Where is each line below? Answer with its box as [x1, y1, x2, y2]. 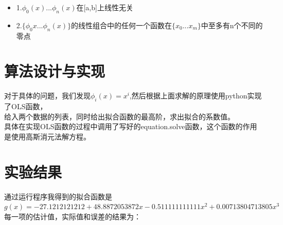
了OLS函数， [4, 101, 47, 112]
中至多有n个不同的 [201, 19, 263, 30]
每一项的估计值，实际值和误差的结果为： [4, 211, 141, 221]
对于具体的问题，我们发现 [4, 90, 91, 101]
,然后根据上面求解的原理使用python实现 [129, 90, 262, 101]
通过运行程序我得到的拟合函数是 [4, 191, 112, 201]
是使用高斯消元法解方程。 [4, 131, 91, 141]
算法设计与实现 [4, 60, 105, 81]
